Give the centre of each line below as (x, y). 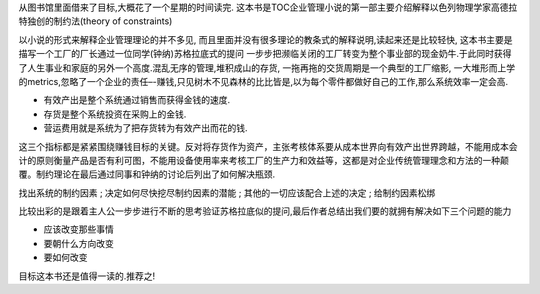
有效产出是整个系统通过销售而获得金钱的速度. (137, 100)
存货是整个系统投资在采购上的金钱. (115, 114)
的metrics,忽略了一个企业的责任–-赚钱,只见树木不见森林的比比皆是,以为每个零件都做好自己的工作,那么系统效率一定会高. (263, 81)
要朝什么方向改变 (78, 243)
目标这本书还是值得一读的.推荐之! (87, 276)
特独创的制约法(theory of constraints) (95, 21)
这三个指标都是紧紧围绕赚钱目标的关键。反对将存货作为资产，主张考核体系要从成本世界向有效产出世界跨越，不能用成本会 (268, 146)
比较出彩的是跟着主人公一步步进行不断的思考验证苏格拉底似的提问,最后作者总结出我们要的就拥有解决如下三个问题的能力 (265, 211)
